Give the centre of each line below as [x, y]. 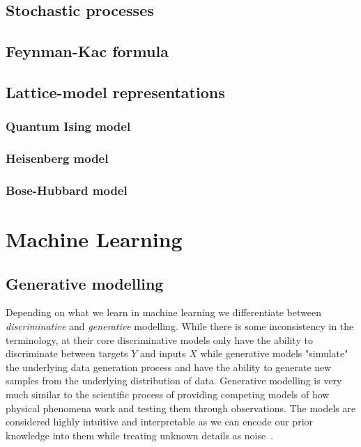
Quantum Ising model [68, 126]
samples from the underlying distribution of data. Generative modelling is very [174, 381]
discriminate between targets [67, 353]
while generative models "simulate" [274, 353]
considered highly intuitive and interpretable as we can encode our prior [160, 422]
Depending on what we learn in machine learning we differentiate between [163, 312]
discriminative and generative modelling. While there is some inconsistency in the [180, 326]
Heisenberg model [57, 158]
